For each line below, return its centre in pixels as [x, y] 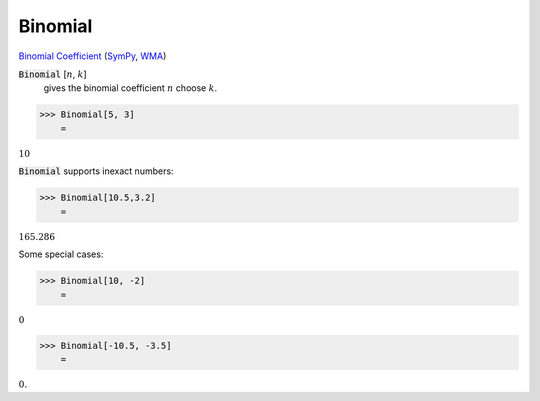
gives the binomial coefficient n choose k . [130, 88]
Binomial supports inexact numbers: [96, 171]
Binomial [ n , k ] [52, 74]
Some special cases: [61, 254]
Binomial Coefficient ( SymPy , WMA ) [92, 56]
